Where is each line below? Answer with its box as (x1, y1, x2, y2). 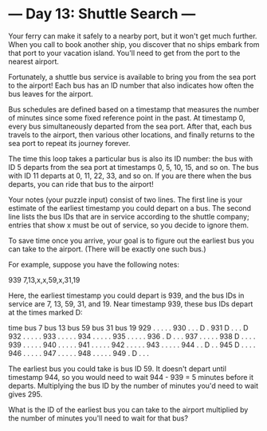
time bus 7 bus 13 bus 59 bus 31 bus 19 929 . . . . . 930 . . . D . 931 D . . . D (8, 322, 249, 332)
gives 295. (8, 389, 43, 399)
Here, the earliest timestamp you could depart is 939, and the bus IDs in (8, 291, 245, 300)
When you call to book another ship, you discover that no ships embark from (8, 39, 260, 49)
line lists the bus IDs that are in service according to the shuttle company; (8, 212, 249, 221)
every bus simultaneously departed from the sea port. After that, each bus (8, 121, 253, 131)
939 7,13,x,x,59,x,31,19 (8, 275, 80, 284)
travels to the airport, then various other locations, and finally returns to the (8, 129, 255, 140)
